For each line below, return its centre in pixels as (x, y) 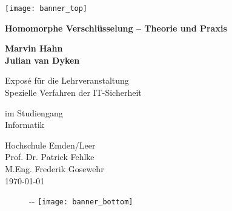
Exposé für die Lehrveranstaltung (67, 80)
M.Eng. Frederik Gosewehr (55, 169)
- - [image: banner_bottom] (81, 201)
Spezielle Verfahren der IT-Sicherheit (73, 92)
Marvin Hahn (34, 48)
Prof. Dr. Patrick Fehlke (50, 157)
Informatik (25, 125)
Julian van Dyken (42, 60)
